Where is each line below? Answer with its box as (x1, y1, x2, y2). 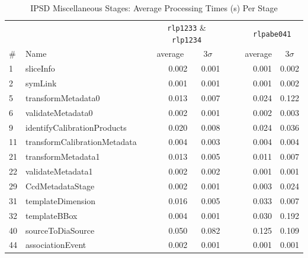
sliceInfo (25, 62, 55, 75)
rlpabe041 (253, 30, 291, 38)
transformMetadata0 (25, 91, 100, 104)
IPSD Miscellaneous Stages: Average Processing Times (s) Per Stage (30, 2, 278, 14)
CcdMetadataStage (25, 180, 95, 192)
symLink (25, 77, 57, 89)
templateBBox (25, 209, 78, 221)
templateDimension (25, 194, 96, 207)
